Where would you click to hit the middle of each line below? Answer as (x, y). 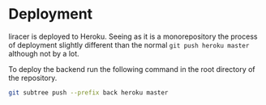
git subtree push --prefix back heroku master (88, 92)
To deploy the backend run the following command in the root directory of (132, 69)
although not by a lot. (44, 53)
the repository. (33, 78)
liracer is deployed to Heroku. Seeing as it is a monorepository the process (133, 36)
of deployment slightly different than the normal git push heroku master (129, 44)
